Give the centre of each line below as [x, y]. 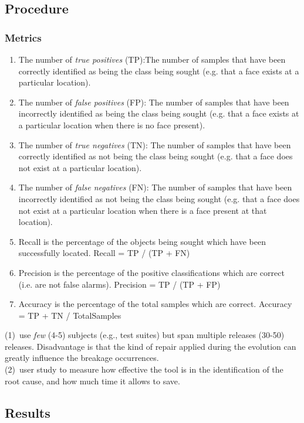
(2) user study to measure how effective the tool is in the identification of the [144, 369]
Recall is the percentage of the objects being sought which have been [142, 241]
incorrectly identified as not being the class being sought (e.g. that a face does [159, 198]
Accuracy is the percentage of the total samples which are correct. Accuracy [155, 304]
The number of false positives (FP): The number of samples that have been [154, 102]
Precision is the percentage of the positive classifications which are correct [151, 272]
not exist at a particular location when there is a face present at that [143, 210]
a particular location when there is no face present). [112, 124]
